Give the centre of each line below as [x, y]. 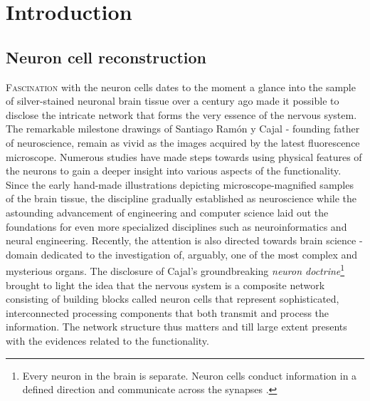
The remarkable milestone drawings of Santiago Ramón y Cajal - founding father [183, 129]
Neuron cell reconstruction [106, 57]
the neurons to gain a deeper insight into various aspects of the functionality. [174, 171]
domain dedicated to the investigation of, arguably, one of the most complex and [182, 254]
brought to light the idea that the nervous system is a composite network [165, 285]
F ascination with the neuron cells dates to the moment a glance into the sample [181, 87]
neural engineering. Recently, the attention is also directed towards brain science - [184, 240]
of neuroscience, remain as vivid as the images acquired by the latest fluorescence [183, 142]
